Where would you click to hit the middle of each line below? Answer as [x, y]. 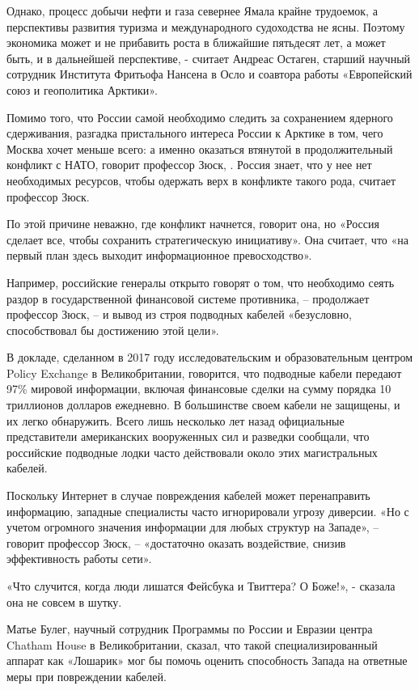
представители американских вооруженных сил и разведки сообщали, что [188, 436]
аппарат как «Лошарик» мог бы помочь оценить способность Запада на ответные [207, 660]
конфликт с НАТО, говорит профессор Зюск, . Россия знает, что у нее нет [189, 165]
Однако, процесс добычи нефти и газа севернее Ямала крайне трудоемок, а [192, 11]
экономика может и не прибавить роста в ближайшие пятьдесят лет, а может [196, 42]
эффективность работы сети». [79, 559]
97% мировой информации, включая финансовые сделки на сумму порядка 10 [199, 389]
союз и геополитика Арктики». [82, 89]
